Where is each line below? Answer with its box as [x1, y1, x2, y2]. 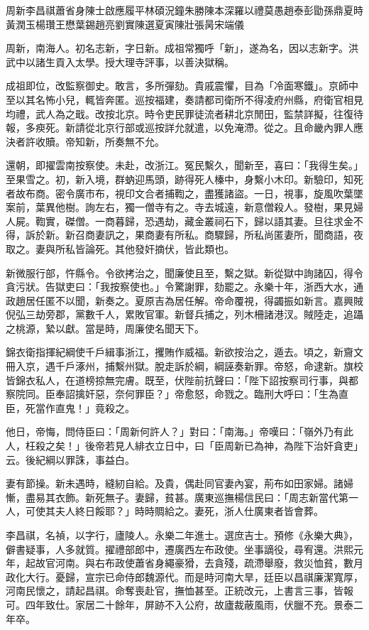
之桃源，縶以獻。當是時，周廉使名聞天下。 [6, 320, 204, 335]
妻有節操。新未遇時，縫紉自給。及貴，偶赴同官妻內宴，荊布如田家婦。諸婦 [6, 476, 353, 491]
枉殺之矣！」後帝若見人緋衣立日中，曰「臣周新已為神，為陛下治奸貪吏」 [25, 438, 363, 453]
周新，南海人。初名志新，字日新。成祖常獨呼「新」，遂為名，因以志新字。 [6, 40, 348, 55]
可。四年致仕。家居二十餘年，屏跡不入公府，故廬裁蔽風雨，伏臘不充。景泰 [6, 597, 353, 612]
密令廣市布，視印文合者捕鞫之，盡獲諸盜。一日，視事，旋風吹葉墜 [55, 185, 363, 200]
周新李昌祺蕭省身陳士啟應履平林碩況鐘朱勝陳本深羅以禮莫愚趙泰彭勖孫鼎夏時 [6, 3, 363, 17]
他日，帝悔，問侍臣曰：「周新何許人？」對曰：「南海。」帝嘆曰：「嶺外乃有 [6, 424, 343, 439]
